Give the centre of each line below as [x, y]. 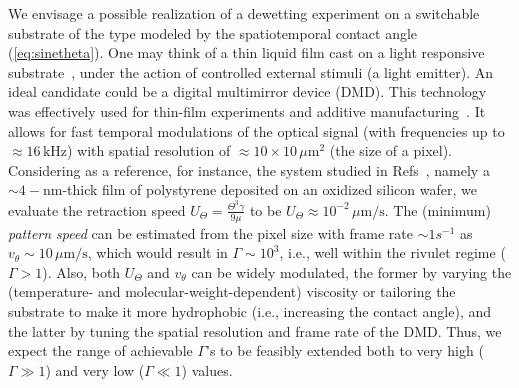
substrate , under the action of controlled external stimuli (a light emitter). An [251, 71]
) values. [207, 369]
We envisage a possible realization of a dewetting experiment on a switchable [244, 13]
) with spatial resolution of [149, 150]
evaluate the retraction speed [97, 209]
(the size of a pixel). [390, 150]
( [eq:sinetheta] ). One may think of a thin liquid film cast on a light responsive [246, 52]
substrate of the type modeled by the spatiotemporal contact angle [213, 32]
